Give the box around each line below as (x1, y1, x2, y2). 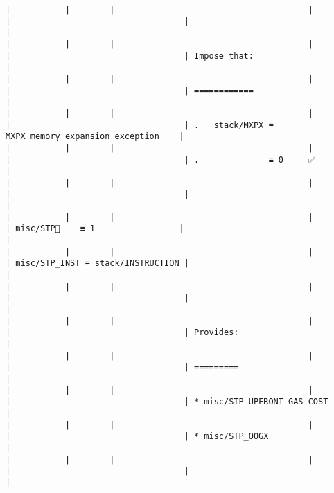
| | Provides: (6, 328, 239, 338)
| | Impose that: (6, 51, 254, 61)
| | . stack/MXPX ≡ (6, 120, 274, 130)
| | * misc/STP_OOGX (6, 431, 269, 442)
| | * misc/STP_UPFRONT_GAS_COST (6, 397, 328, 407)
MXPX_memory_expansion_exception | (6, 132, 184, 142)
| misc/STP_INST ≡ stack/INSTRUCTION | (6, 258, 189, 269)
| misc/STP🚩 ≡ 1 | (6, 224, 184, 234)
